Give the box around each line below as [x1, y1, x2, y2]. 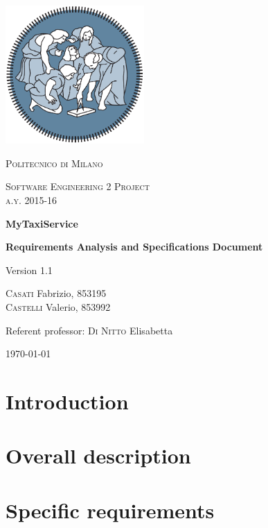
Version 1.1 [6, 262, 53, 277]
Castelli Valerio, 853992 [6, 300, 111, 314]
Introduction [6, 386, 129, 415]
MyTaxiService [6, 216, 78, 230]
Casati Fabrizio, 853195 [6, 286, 107, 300]
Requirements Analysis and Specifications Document [6, 239, 263, 254]
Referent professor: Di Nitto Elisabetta [6, 323, 173, 337]
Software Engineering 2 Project [6, 179, 150, 194]
